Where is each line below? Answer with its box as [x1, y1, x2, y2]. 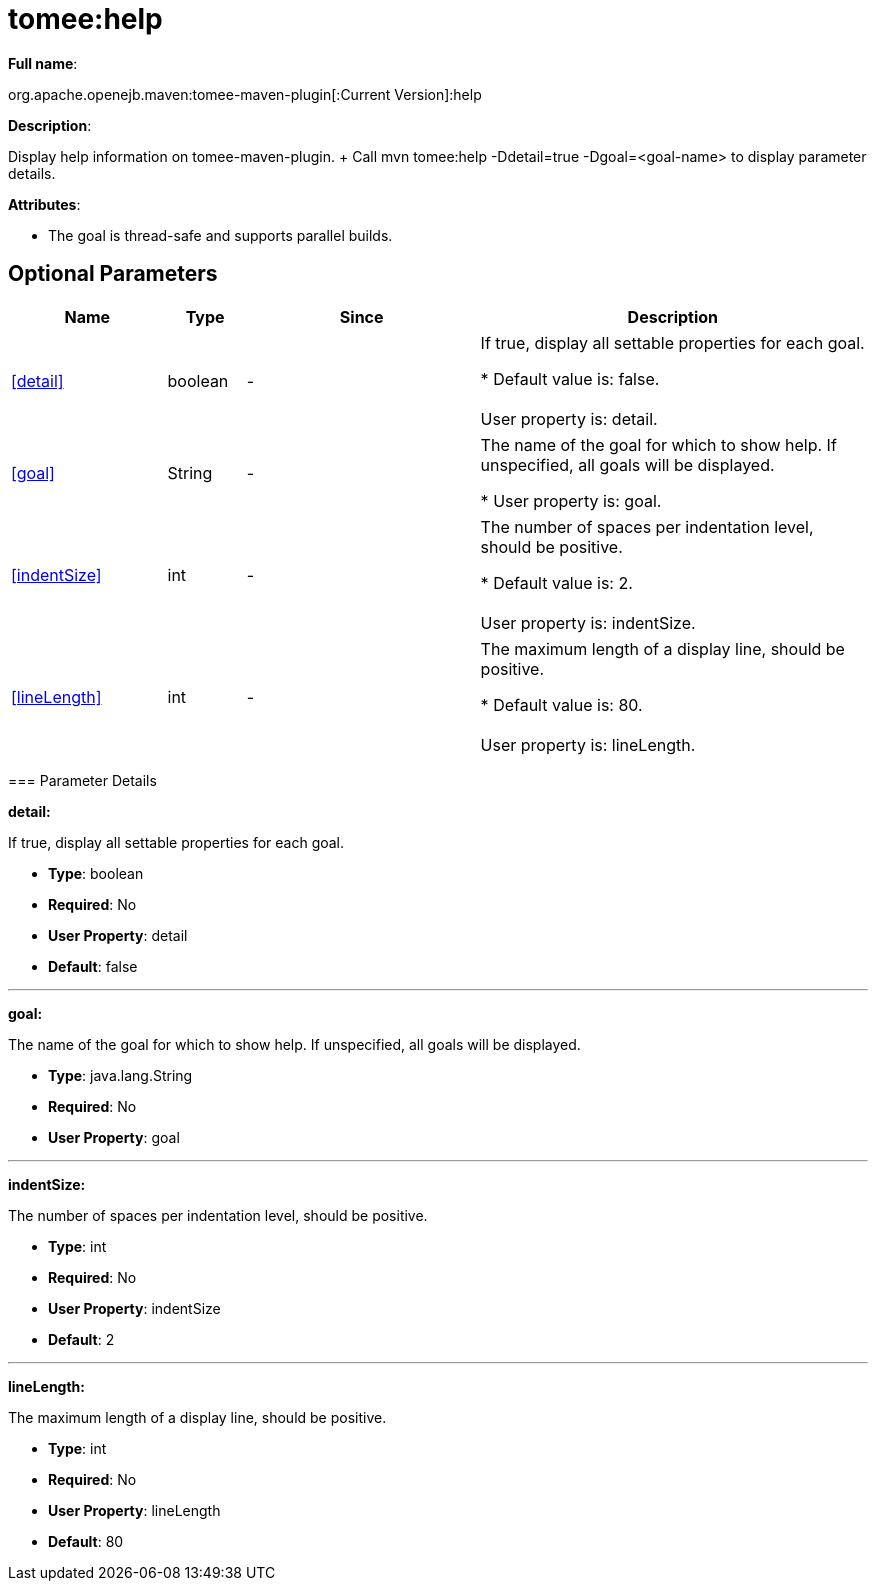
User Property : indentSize [48, 1299, 221, 1317]
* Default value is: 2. [480, 572, 633, 593]
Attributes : [8, 195, 81, 213]
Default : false [48, 957, 138, 975]
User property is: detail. [480, 408, 658, 429]
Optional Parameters [8, 261, 218, 287]
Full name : [8, 54, 78, 72]
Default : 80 [48, 1532, 124, 1550]
